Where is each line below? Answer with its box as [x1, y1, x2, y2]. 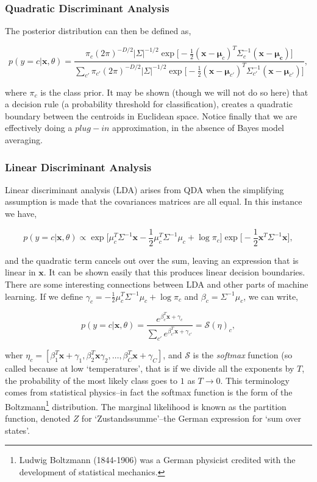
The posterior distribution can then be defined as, [5, 24, 191, 37]
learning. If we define [5, 289, 83, 302]
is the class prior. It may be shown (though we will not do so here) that [40, 85, 308, 98]
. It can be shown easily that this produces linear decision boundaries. [43, 266, 305, 278]
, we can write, [243, 289, 299, 302]
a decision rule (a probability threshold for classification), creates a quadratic [5, 97, 293, 110]
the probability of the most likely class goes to [5, 374, 178, 386]
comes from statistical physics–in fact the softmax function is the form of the [5, 386, 293, 399]
